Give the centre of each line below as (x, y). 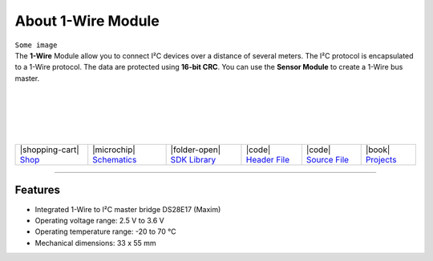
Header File (268, 160)
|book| (378, 150)
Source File (327, 160)
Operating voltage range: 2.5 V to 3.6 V (99, 220)
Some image (36, 45)
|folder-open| (195, 150)
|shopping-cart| (49, 150)
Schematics (115, 160)
